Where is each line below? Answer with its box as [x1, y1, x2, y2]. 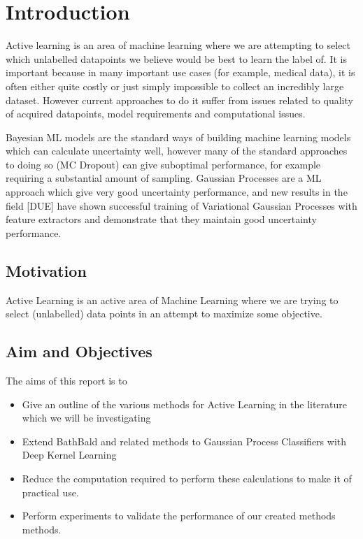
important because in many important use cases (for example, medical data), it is [6, 65, 355, 80]
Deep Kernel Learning [22, 447, 117, 462]
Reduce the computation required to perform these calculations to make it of [22, 471, 352, 485]
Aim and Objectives [6, 340, 152, 362]
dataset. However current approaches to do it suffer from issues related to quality [6, 92, 353, 107]
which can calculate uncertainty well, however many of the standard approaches [6, 143, 348, 158]
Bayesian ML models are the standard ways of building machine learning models [6, 129, 351, 144]
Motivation [6, 259, 87, 281]
